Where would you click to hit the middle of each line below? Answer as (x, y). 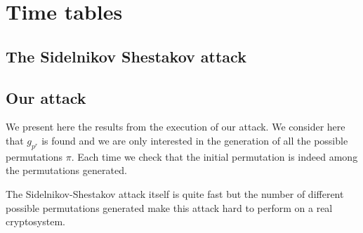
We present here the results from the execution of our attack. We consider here (176, 127)
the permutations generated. (66, 170)
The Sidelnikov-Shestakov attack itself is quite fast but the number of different (175, 193)
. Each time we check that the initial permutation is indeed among (214, 156)
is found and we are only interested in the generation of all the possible (195, 140)
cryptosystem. (35, 221)
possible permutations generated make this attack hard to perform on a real (169, 207)
